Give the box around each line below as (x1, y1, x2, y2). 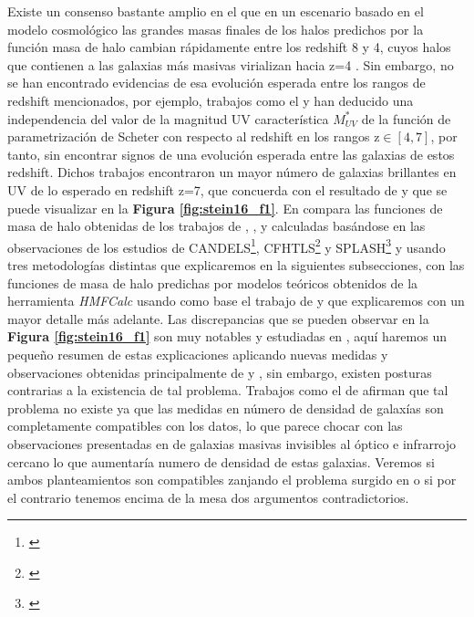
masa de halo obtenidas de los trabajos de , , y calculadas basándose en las (7, 216, 426, 235)
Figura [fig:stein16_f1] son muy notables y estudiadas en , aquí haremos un (7, 327, 447, 346)
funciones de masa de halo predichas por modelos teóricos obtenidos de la (7, 273, 418, 292)
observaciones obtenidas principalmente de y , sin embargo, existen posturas (7, 362, 432, 382)
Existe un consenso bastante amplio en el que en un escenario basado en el (7, 2, 424, 20)
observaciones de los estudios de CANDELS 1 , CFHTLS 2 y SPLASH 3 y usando (7, 235, 446, 256)
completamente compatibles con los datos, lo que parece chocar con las (7, 416, 403, 435)
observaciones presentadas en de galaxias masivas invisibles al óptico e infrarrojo (7, 434, 457, 453)
